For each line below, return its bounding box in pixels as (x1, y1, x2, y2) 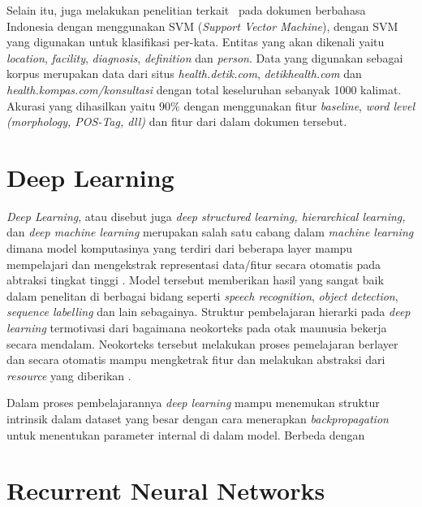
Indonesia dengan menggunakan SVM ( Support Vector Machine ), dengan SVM (6, 17, 398, 34)
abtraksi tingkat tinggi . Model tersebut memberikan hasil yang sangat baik (6, 271, 384, 288)
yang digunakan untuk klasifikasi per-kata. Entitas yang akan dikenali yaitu (6, 33, 385, 50)
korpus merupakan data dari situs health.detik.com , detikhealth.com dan (6, 65, 362, 82)
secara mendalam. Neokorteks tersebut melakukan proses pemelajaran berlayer (6, 335, 398, 352)
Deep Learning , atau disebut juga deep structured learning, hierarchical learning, (6, 207, 406, 224)
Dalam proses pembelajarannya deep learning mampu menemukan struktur (6, 394, 380, 411)
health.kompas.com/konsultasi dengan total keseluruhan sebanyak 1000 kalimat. (6, 80, 402, 97)
